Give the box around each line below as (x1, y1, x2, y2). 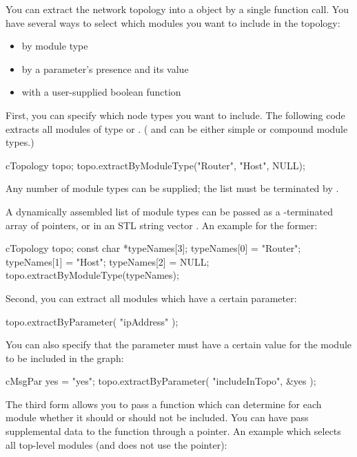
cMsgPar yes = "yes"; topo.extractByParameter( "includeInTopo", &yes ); (6, 374, 316, 388)
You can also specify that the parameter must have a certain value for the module (6, 337, 352, 352)
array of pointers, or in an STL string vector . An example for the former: (6, 217, 318, 232)
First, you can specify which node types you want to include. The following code (6, 107, 345, 122)
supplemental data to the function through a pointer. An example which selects (6, 424, 341, 438)
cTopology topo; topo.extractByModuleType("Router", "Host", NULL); (6, 158, 305, 172)
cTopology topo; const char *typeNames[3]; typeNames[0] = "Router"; (6, 241, 301, 255)
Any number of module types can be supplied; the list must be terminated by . (6, 181, 339, 195)
